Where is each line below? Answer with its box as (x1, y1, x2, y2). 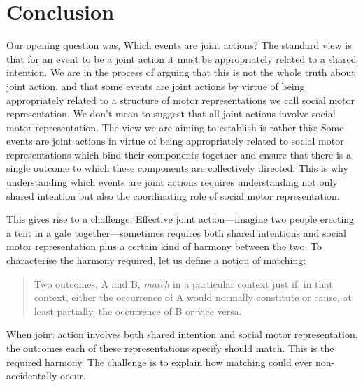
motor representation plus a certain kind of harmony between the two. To (6, 239, 322, 254)
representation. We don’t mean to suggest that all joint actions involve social (6, 106, 336, 121)
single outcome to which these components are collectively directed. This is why (6, 161, 348, 175)
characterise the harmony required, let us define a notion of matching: (6, 253, 306, 268)
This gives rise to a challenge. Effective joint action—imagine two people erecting (6, 212, 355, 226)
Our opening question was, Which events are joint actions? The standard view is (6, 38, 352, 52)
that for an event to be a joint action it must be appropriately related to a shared (6, 51, 357, 66)
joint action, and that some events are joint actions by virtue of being (6, 78, 305, 93)
